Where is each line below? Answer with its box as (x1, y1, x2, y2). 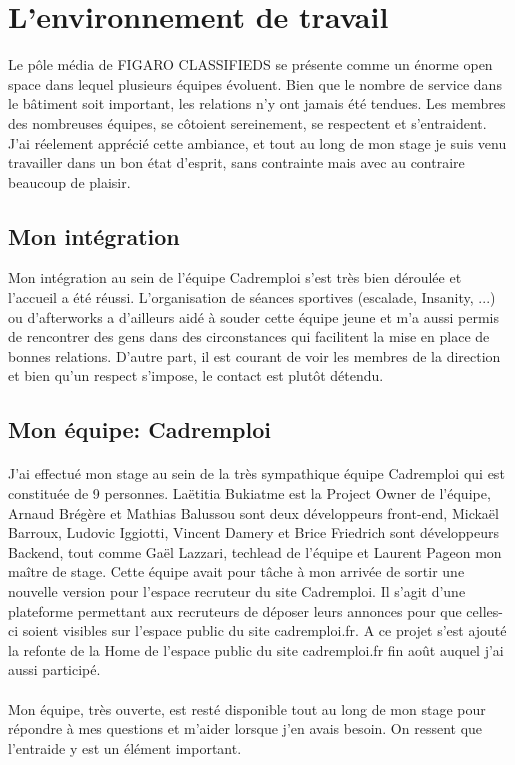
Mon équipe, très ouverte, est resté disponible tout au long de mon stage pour (8, 698, 486, 719)
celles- (466, 600, 503, 621)
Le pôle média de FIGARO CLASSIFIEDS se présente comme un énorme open (8, 54, 493, 75)
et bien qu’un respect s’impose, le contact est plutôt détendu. (8, 365, 384, 386)
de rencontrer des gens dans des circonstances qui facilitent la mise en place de (8, 326, 490, 347)
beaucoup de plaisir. (8, 171, 131, 192)
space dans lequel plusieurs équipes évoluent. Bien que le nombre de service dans (8, 73, 502, 94)
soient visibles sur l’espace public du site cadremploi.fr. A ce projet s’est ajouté (22, 620, 507, 641)
